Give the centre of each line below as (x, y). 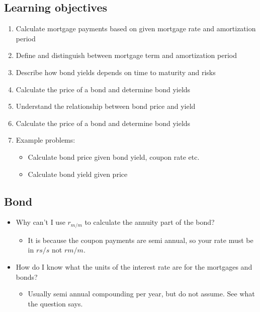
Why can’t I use (40, 222)
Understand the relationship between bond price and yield (106, 106)
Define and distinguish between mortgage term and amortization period (126, 55)
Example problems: (46, 140)
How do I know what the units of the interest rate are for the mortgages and (134, 266)
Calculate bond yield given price (78, 174)
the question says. (55, 303)
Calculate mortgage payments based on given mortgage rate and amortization (136, 28)
